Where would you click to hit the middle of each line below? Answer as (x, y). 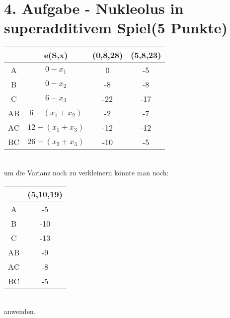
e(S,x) (56, 55)
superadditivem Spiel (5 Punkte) (116, 28)
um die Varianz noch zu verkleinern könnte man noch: (86, 172)
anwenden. (20, 311)
